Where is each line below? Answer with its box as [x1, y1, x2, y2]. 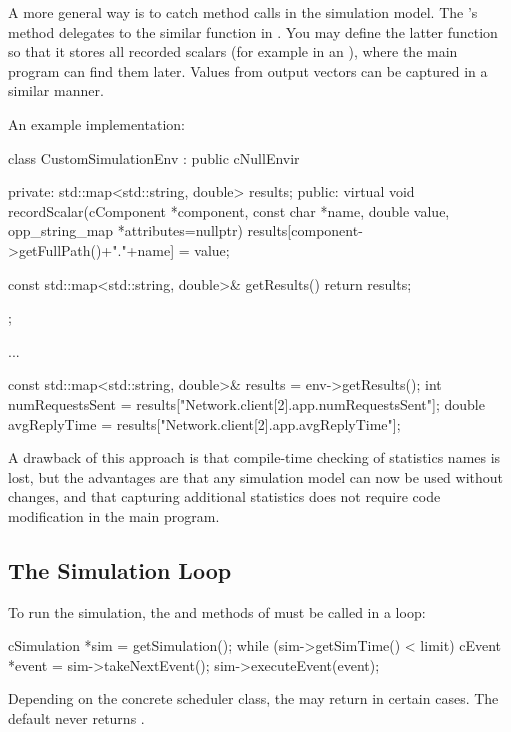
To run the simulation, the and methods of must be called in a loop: [8, 601, 426, 622]
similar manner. [8, 80, 104, 101]
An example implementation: [8, 113, 185, 134]
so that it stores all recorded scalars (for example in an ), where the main [8, 41, 458, 62]
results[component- [247, 220, 363, 241]
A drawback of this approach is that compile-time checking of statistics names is [8, 447, 501, 468]
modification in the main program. [8, 505, 220, 526]
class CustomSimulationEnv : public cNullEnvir [8, 147, 300, 168]
